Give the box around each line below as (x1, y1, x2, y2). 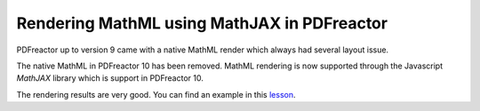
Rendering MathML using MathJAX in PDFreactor (16, 13, 388, 33)
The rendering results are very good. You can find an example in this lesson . (16, 89, 296, 99)
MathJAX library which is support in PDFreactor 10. (16, 73, 204, 83)
